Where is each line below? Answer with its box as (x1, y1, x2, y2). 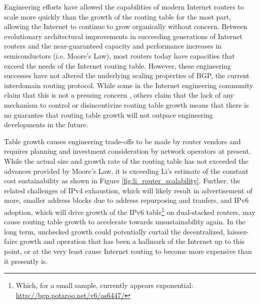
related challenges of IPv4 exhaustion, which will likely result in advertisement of (4, 185, 252, 195)
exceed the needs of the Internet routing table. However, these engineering (4, 60, 231, 71)
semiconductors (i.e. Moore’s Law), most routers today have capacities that (4, 50, 235, 61)
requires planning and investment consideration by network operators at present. (4, 146, 251, 156)
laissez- (227, 226, 249, 236)
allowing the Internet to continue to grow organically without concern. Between (4, 21, 247, 32)
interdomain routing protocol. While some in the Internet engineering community (4, 80, 253, 90)
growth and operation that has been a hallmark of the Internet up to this (19, 236, 245, 246)
